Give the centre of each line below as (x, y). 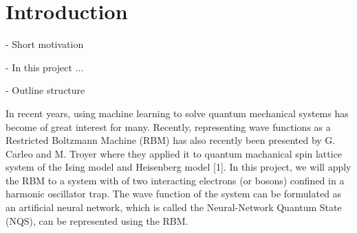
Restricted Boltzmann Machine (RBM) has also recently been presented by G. (171, 140)
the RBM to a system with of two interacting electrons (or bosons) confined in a (175, 180)
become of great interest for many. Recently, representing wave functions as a (168, 126)
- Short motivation (45, 44)
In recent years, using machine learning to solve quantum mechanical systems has (177, 113)
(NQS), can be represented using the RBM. (97, 220)
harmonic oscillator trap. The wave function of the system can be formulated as (174, 194)
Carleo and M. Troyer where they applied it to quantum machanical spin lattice (174, 153)
